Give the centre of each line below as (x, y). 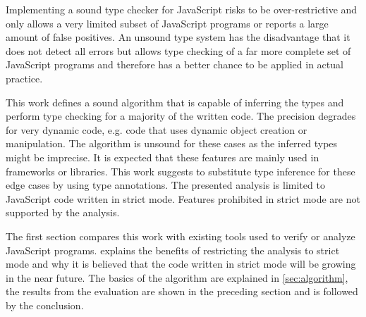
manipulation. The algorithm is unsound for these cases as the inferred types (172, 143)
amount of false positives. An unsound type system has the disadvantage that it (178, 37)
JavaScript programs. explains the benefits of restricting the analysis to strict (173, 250)
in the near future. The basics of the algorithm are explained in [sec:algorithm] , (177, 277)
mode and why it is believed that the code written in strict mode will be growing (181, 264)
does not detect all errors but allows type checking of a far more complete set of (178, 50)
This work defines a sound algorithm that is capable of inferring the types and (175, 102)
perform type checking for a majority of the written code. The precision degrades (181, 116)
